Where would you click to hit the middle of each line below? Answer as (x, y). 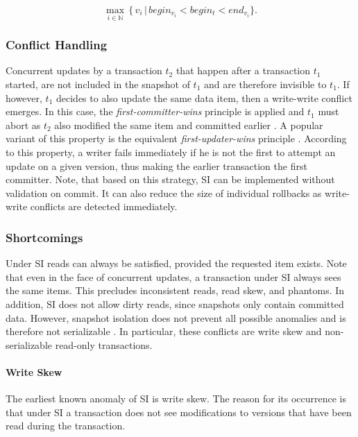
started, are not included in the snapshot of (98, 84)
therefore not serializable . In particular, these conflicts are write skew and (164, 331)
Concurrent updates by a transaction (84, 70)
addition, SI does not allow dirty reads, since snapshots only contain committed (175, 303)
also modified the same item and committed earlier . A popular (189, 125)
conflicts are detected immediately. (104, 206)
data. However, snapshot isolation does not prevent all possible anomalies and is (176, 317)
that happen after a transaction (243, 70)
